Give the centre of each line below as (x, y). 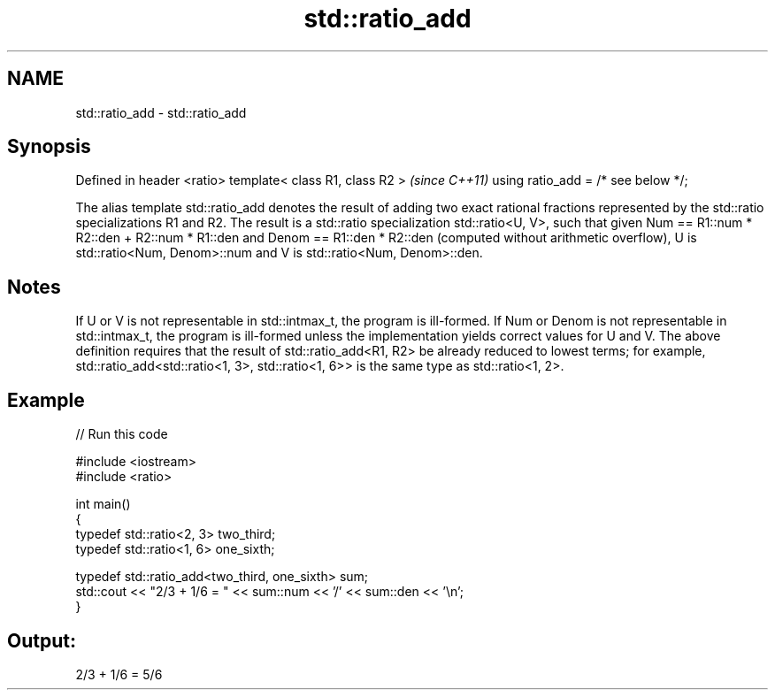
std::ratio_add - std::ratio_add (161, 112)
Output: (42, 640)
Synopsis (49, 147)
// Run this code (122, 434)
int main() (103, 504)
